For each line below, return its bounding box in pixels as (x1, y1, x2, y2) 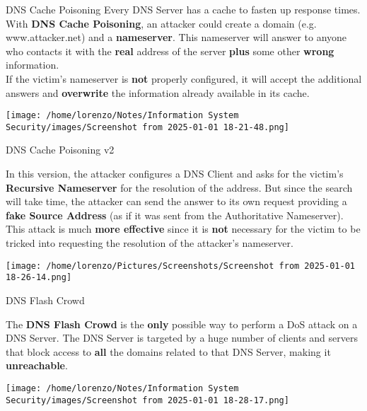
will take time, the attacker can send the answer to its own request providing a (6, 194, 347, 209)
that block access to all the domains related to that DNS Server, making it (6, 344, 331, 359)
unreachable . (6, 358, 68, 373)
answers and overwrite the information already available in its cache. (6, 85, 310, 100)
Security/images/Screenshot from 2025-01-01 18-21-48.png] (6, 122, 289, 132)
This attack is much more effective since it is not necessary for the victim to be (6, 221, 361, 236)
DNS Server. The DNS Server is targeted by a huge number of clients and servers (6, 330, 358, 345)
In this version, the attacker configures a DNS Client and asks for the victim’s (6, 166, 344, 181)
